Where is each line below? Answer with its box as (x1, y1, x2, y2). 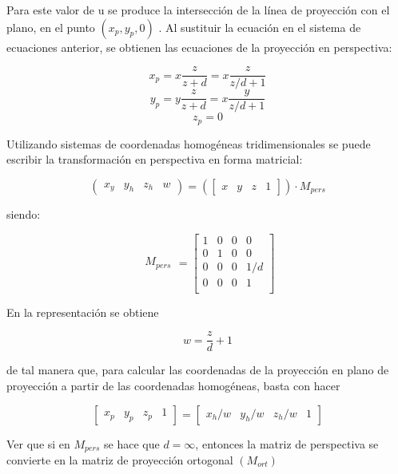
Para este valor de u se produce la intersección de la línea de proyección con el (6, 2, 390, 18)
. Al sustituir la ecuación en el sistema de (158, 18, 361, 35)
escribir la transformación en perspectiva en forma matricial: (6, 151, 303, 168)
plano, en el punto (6, 18, 95, 35)
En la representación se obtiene (6, 303, 159, 320)
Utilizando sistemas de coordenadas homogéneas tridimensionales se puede (6, 135, 371, 152)
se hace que (104, 435, 160, 452)
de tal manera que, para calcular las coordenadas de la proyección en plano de (6, 361, 389, 378)
